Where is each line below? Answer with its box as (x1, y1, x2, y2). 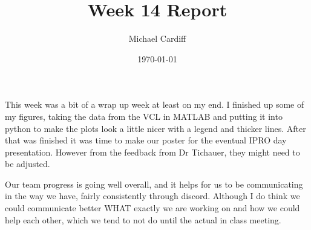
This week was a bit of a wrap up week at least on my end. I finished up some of (5, 98, 304, 111)
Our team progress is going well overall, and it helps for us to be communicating (5, 177, 303, 190)
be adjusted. (5, 157, 50, 170)
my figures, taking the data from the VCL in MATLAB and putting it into (5, 110, 283, 122)
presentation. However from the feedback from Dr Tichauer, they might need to (5, 145, 300, 158)
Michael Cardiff (128, 32, 186, 45)
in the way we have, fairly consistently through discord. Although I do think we (5, 189, 300, 202)
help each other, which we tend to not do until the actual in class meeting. (5, 213, 281, 226)
